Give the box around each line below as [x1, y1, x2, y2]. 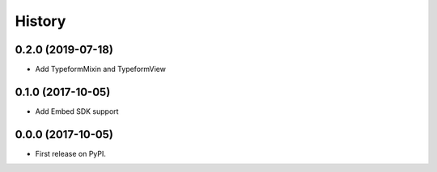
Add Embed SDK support [35, 106, 119, 116]
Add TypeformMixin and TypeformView [35, 65, 166, 74]
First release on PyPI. [35, 149, 107, 158]
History [15, 12, 66, 30]
